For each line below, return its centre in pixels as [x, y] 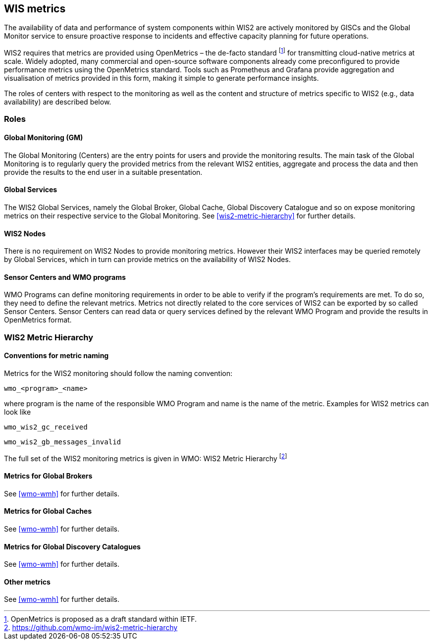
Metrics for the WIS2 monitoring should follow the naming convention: [118, 373]
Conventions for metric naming [56, 356]
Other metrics [27, 582]
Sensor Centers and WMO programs [65, 277]
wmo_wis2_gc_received [46, 427]
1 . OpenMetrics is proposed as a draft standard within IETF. [101, 619]
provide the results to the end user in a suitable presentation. [103, 172]
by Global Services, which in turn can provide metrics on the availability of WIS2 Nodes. [147, 260]
